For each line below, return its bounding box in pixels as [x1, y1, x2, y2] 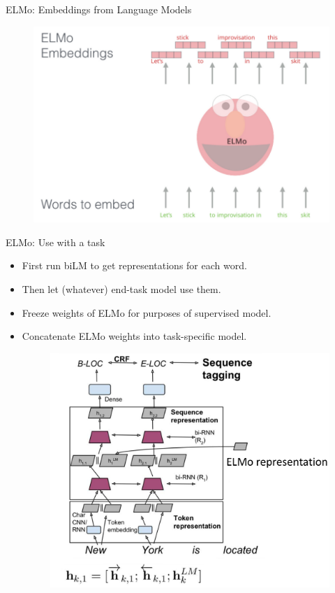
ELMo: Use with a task [6, 234, 105, 249]
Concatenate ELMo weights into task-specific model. [22, 329, 247, 343]
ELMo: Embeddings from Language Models [6, 2, 192, 16]
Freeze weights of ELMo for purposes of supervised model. [22, 305, 271, 320]
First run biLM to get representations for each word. [22, 258, 247, 273]
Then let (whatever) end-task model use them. [22, 281, 221, 296]
